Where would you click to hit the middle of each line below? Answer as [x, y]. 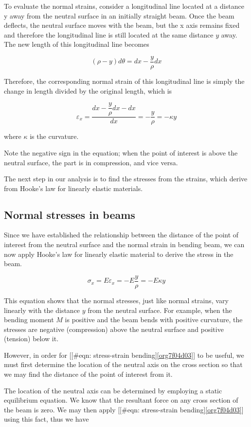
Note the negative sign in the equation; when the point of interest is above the [121, 152]
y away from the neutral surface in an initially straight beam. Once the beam [119, 15]
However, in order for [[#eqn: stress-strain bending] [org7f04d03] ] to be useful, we [124, 355]
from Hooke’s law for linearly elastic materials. [73, 188]
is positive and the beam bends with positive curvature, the [154, 320]
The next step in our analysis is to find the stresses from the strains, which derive [126, 179]
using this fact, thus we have [46, 419]
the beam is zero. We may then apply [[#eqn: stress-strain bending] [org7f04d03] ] [124, 409]
